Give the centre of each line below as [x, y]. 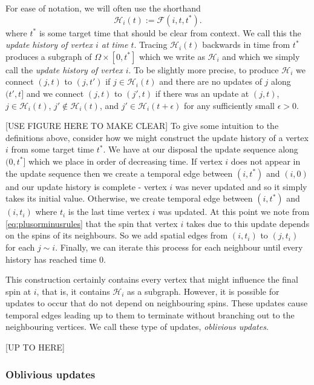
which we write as [172, 56]
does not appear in [266, 161]
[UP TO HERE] [35, 347]
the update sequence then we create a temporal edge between [119, 173]
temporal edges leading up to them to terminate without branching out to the [150, 314]
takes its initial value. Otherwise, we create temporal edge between [129, 198]
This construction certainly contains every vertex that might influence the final [152, 279]
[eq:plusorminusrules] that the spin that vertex [92, 223]
